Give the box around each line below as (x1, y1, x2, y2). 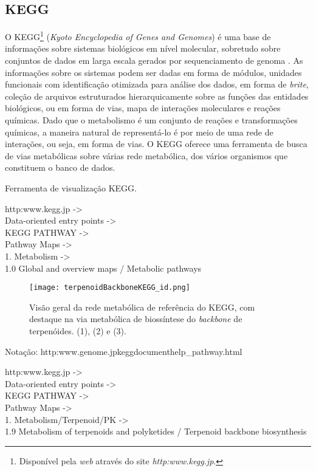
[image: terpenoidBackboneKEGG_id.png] (29, 283, 190, 292)
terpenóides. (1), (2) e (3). (29, 324, 126, 337)
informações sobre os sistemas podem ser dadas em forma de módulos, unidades (5, 66, 302, 78)
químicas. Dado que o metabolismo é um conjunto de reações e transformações (5, 114, 298, 126)
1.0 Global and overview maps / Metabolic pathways (5, 261, 202, 274)
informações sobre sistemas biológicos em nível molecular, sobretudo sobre (5, 42, 281, 55)
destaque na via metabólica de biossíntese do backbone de (29, 312, 242, 325)
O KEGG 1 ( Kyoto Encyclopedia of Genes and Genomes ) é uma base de (5, 29, 271, 43)
